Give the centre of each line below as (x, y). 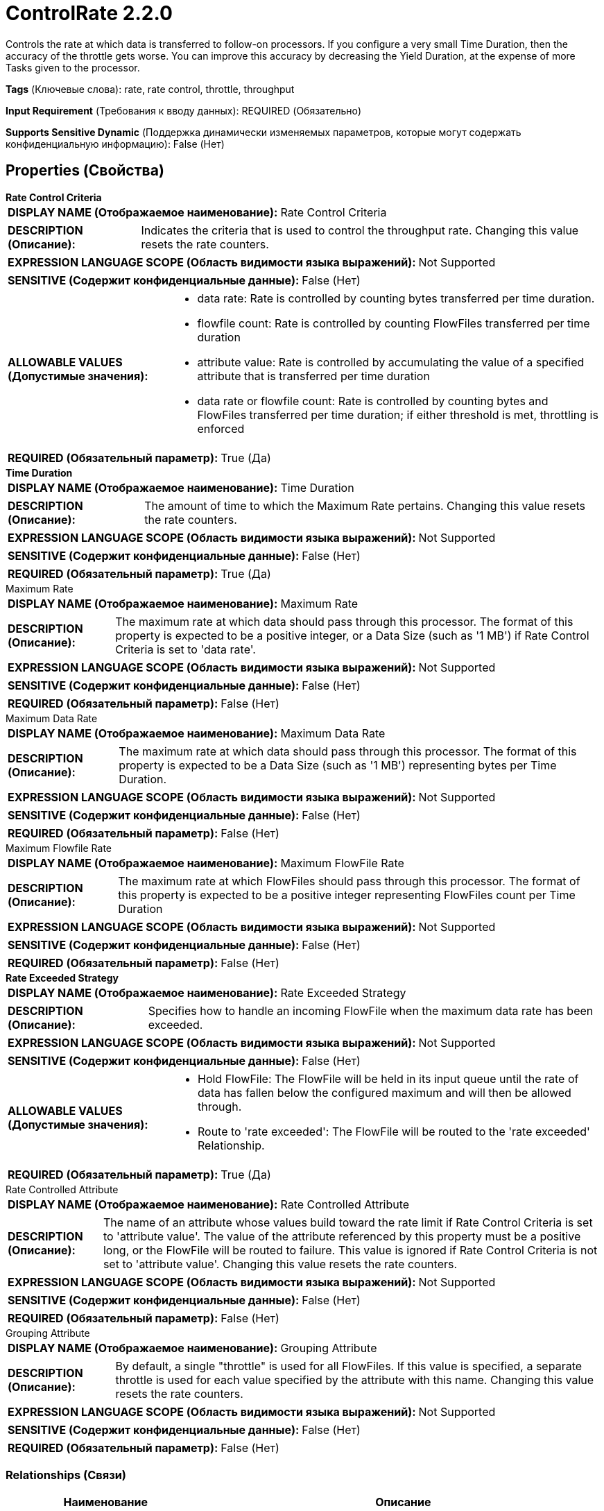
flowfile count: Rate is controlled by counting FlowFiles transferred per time (394, 323)
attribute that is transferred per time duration (313, 376)
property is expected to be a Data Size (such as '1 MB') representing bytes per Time (338, 765)
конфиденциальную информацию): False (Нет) (115, 144)
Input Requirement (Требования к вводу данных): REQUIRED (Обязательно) (184, 110)
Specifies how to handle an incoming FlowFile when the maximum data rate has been (371, 1010)
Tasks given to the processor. (73, 67)
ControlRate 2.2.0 (89, 13)
